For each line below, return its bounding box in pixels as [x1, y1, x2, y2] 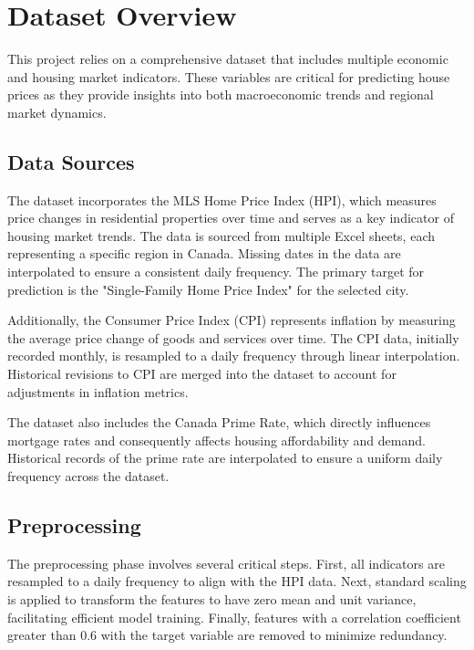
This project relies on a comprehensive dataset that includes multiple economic [7, 49, 448, 68]
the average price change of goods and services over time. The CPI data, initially [7, 328, 459, 347]
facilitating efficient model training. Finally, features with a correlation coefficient [7, 607, 461, 626]
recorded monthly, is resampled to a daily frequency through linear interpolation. [7, 346, 460, 365]
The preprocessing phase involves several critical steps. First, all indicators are [7, 553, 445, 572]
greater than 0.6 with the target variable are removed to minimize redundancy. [7, 625, 448, 645]
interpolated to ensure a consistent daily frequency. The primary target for [7, 262, 425, 281]
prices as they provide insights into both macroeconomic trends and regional [7, 85, 434, 104]
